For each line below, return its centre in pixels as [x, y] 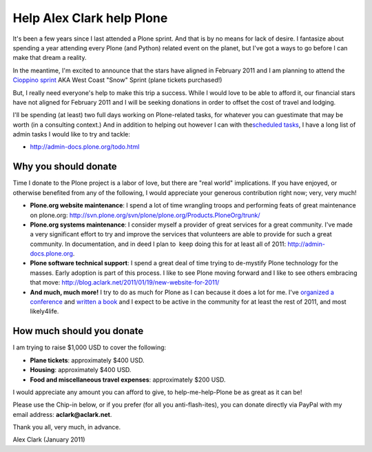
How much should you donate [78, 331]
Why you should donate [65, 166]
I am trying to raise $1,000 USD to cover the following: [90, 347]
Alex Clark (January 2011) [49, 440]
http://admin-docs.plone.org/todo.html [85, 147]
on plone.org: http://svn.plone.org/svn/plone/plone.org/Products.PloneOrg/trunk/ [145, 215]
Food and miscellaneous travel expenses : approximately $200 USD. [128, 380]
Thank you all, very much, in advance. [66, 427]
